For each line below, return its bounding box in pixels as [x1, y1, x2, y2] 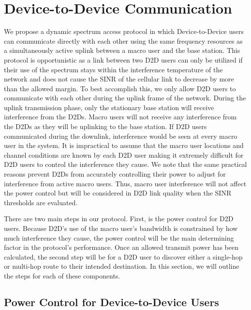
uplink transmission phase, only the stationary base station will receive [4, 102, 214, 112]
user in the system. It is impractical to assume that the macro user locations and [4, 140, 244, 150]
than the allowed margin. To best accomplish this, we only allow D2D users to [4, 83, 236, 93]
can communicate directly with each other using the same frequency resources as [4, 35, 243, 46]
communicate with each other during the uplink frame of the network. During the [4, 93, 246, 103]
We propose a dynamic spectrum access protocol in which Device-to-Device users [4, 26, 244, 36]
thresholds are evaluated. [4, 197, 78, 207]
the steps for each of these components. [4, 270, 120, 280]
